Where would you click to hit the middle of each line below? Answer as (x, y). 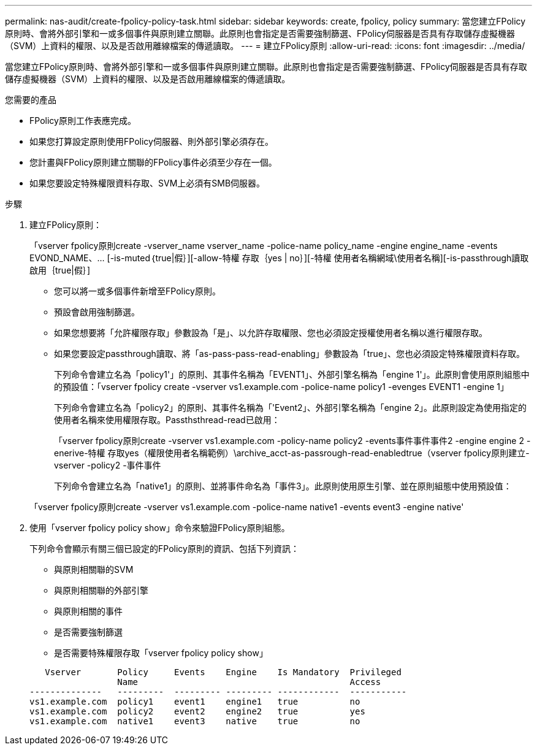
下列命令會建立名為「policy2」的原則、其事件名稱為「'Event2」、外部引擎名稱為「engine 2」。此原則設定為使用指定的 (290, 408)
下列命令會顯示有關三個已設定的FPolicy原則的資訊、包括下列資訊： (164, 549)
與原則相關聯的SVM (94, 569)
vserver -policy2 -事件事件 (108, 465)
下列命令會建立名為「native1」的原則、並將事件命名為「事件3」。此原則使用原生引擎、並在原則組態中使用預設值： (283, 486)
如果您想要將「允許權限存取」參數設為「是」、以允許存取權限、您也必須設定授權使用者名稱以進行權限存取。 (271, 333)
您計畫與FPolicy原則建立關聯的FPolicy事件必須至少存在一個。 (153, 162)
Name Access (249, 682)
